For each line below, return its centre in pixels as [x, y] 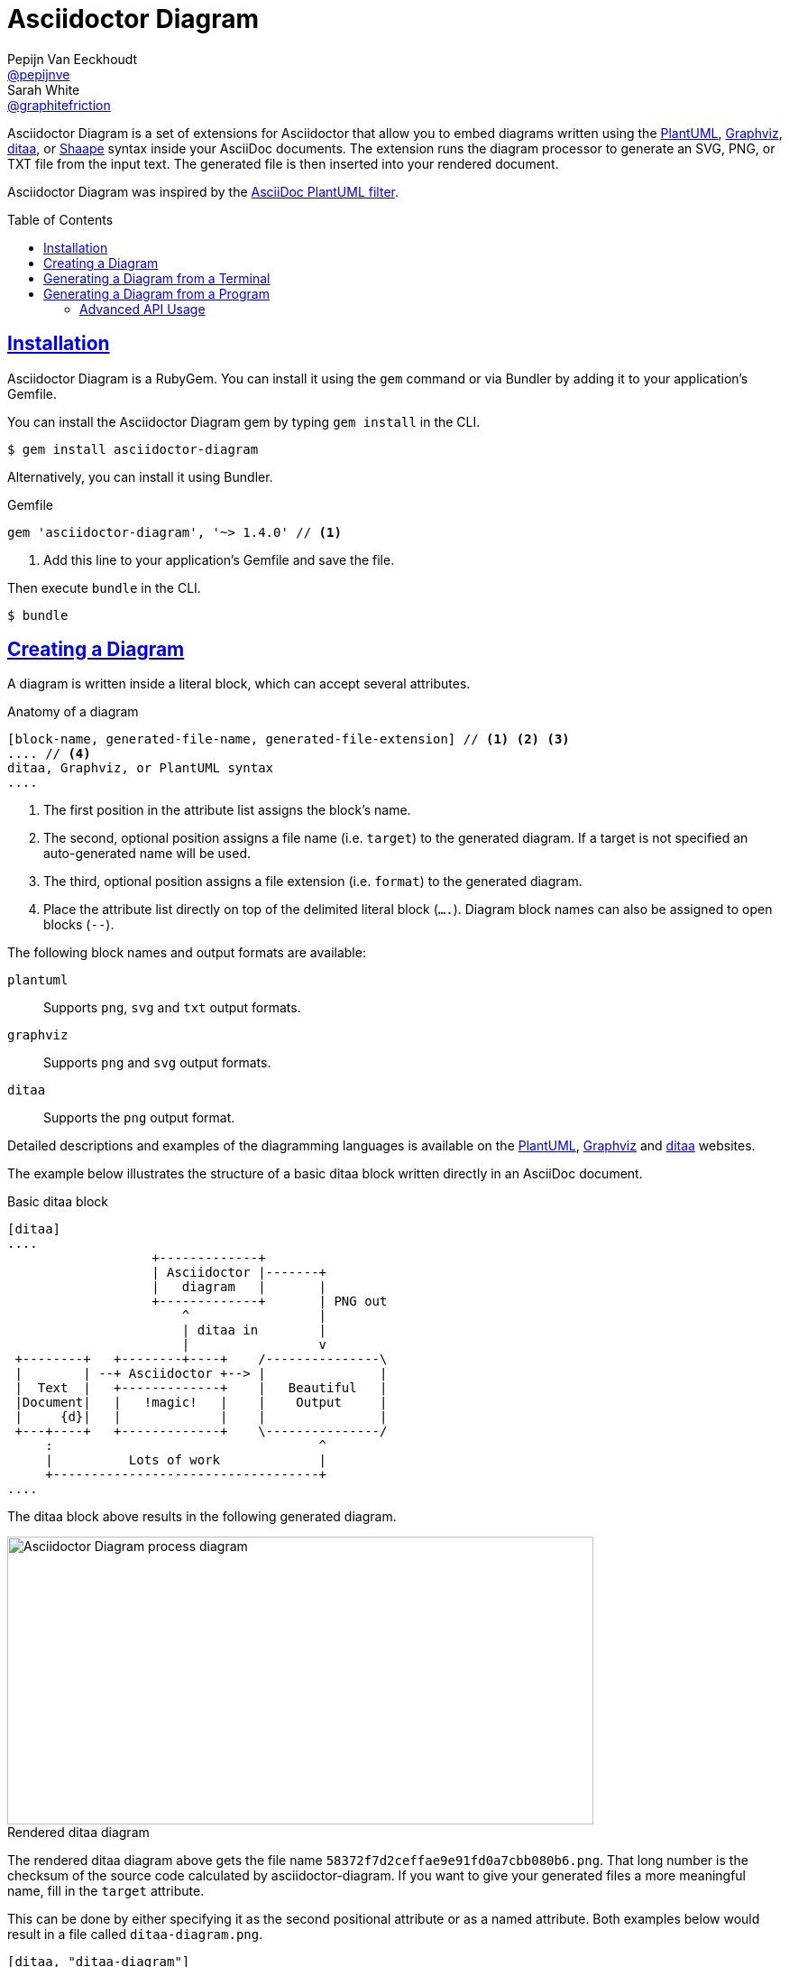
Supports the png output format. [139, 1118]
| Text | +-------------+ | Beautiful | [201, 1388]
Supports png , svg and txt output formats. [172, 1008]
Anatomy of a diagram [73, 712]
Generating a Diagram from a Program [156, 293]
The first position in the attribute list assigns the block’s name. [227, 810]
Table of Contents [60, 219]
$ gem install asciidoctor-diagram [133, 449]
